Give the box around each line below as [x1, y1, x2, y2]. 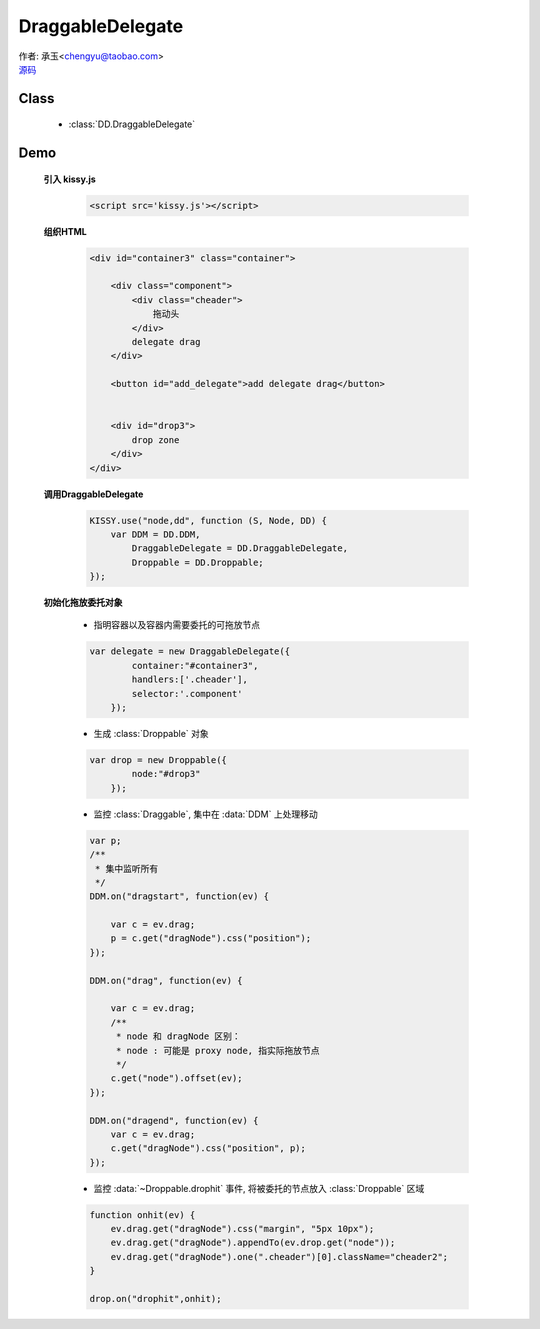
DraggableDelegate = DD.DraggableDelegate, [131, 543, 349, 554]
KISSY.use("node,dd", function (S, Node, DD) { [89, 515, 327, 526]
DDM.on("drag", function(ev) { [89, 975, 244, 986]
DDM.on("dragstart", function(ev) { [89, 891, 270, 902]
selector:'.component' [131, 688, 244, 699]
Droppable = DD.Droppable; [131, 556, 264, 568]
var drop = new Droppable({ [89, 754, 227, 765]
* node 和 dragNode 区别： [115, 1031, 242, 1042]
